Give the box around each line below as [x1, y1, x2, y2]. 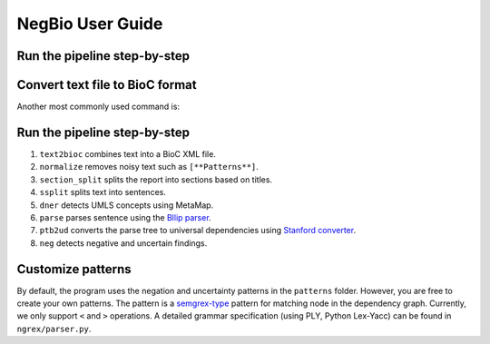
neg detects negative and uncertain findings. [39, 237, 208, 249]
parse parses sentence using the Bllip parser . [39, 211, 212, 222]
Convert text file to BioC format [16, 77, 197, 93]
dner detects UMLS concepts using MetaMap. [39, 200, 214, 211]
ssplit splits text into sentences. [39, 187, 167, 198]
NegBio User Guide [16, 14, 163, 34]
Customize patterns [16, 261, 132, 277]
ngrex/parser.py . [16, 323, 92, 334]
